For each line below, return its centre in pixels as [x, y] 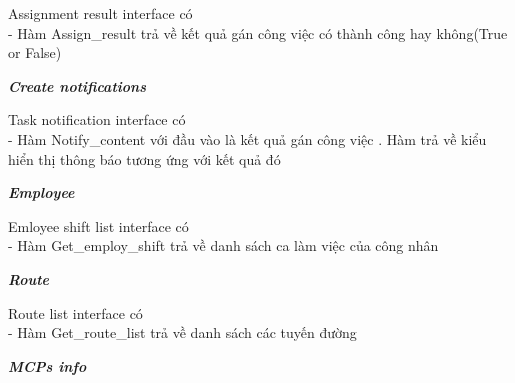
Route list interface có [75, 312]
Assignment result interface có [100, 13]
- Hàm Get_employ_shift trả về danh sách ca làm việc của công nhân [223, 245]
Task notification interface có [97, 119]
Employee [41, 192]
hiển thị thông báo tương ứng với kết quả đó [144, 158]
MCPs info [47, 365]
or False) [35, 52]
